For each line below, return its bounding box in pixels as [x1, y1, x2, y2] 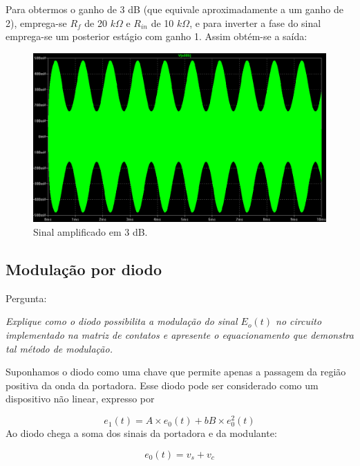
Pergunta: [6, 290, 47, 305]
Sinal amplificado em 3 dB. [33, 225, 148, 239]
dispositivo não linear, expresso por [6, 391, 155, 406]
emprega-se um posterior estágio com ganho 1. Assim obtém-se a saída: [6, 29, 307, 44]
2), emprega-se [6, 15, 67, 30]
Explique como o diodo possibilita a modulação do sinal [6, 314, 238, 328]
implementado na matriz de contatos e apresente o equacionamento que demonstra [6, 328, 354, 342]
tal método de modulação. [6, 341, 113, 355]
